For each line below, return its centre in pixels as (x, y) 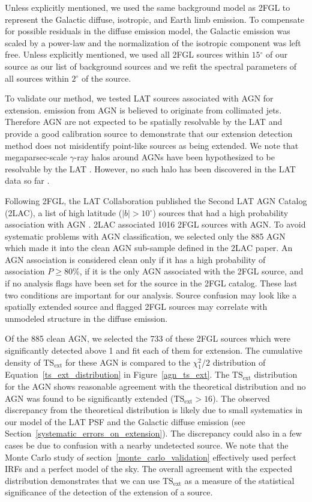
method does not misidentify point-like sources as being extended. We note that (152, 145)
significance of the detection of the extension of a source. (109, 492)
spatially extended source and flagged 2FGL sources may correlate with (136, 307)
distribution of (239, 362)
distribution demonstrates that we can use (82, 480)
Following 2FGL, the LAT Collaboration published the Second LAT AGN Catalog (156, 200)
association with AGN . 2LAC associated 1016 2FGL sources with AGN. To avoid (155, 224)
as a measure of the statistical (239, 480)
